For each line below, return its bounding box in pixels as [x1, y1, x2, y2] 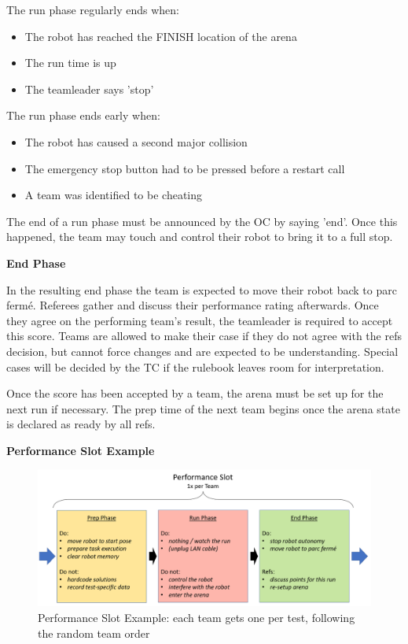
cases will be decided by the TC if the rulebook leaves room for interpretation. [6, 358, 384, 375]
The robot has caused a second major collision [24, 133, 248, 150]
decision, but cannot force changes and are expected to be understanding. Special [6, 342, 399, 359]
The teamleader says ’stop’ [24, 80, 154, 97]
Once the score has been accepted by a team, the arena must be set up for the [6, 385, 384, 402]
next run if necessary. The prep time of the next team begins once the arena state [6, 400, 400, 416]
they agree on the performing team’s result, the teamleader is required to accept [6, 312, 393, 328]
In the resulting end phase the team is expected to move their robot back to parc [6, 281, 397, 298]
